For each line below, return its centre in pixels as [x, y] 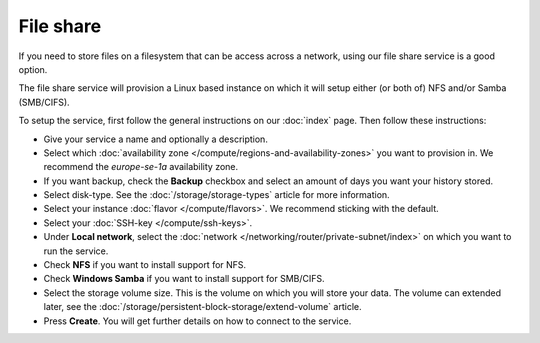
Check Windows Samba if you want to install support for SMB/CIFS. [184, 279]
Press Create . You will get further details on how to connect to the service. [197, 321]
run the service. [76, 251]
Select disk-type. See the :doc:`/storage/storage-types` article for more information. [216, 195]
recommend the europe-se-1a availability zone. [141, 167]
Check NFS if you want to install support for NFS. [145, 265]
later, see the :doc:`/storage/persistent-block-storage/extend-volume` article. [202, 307]
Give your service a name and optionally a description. [156, 139]
